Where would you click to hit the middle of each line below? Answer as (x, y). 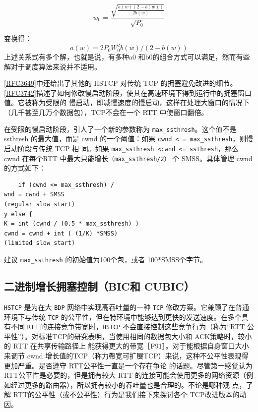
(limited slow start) (40, 243)
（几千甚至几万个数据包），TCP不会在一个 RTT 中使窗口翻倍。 (106, 112)
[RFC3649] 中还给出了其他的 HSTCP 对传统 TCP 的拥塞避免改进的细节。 (121, 83)
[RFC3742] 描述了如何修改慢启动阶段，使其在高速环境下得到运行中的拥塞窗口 (128, 92)
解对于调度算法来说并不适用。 (53, 66)
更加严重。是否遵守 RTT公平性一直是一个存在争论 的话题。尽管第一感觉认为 (128, 365)
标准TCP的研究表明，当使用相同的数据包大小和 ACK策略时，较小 (145, 336)
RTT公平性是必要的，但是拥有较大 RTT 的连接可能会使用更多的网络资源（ (125, 375)
